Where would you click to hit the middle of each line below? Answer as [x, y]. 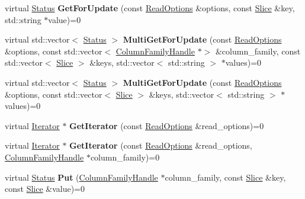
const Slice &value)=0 [45, 189]
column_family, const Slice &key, [225, 177]
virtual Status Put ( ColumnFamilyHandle [81, 177]
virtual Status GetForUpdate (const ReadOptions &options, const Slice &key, [150, 8]
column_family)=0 [125, 157]
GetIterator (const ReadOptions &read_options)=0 [167, 125]
